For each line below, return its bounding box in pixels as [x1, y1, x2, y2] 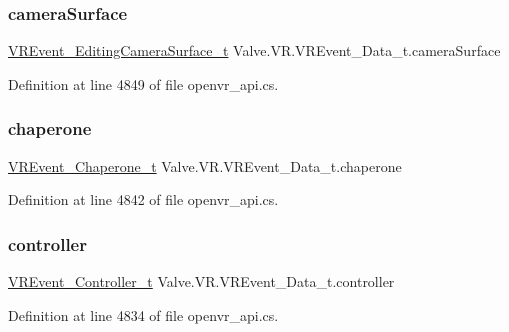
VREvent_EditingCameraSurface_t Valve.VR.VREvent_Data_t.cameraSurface [8, 40, 501, 61]
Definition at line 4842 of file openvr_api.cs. [8, 189, 279, 210]
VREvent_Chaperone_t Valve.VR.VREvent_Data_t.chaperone [8, 155, 402, 176]
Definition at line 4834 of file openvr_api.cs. [8, 304, 279, 325]
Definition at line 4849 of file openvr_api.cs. [8, 73, 279, 94]
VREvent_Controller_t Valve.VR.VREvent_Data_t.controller [8, 271, 395, 292]
